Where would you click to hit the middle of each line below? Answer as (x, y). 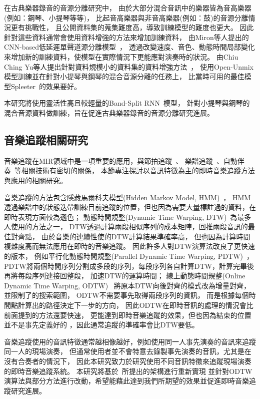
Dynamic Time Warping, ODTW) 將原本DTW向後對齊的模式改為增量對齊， (127, 285)
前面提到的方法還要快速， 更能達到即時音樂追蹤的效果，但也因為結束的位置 (128, 315)
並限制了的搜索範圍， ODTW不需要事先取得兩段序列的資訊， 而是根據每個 (126, 295)
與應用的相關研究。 (35, 180)
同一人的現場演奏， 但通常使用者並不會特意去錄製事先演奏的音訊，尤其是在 (128, 351)
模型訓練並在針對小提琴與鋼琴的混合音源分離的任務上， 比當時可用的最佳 (124, 76)
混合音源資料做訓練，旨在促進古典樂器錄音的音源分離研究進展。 (109, 112)
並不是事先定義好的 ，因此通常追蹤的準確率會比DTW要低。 (101, 325)
